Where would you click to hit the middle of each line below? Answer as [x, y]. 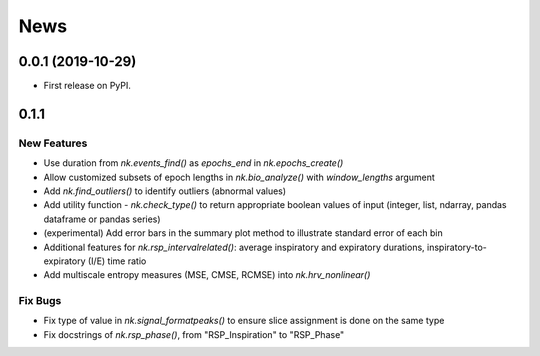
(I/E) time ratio [117, 261]
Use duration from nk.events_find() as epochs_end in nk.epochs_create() [193, 163]
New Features [53, 143]
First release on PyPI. [87, 86]
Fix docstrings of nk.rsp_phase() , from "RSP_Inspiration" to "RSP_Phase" [194, 334]
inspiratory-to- [456, 247]
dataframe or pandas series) [102, 219]
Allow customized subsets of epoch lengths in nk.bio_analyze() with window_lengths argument [239, 177]
